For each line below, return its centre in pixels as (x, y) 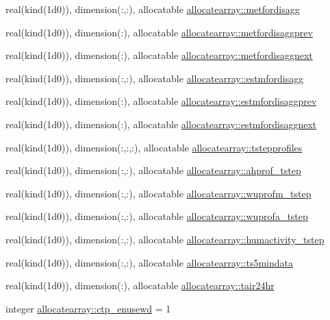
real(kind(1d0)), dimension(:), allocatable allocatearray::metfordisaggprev (159, 32)
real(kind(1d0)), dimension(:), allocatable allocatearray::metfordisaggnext (159, 55)
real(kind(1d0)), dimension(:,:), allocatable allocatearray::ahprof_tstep (153, 170)
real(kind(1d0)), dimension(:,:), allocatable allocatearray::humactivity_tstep (165, 239)
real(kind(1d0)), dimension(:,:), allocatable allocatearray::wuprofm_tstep (158, 193)
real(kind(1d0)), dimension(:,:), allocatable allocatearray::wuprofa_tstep (157, 216)
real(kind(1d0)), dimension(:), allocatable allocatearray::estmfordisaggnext (161, 124)
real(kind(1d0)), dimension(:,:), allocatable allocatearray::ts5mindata (149, 262)
